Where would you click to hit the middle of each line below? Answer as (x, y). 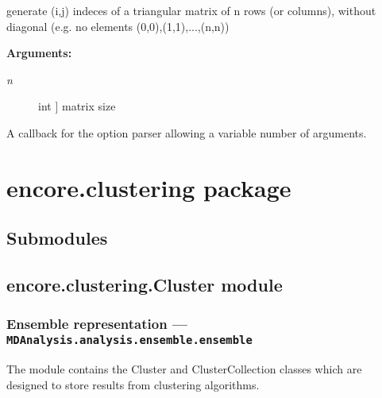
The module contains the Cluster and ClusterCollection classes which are (184, 369)
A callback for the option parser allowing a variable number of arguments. (187, 132)
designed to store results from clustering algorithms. (133, 384)
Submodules (57, 238)
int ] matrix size (77, 106)
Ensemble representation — (97, 324)
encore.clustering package (149, 187)
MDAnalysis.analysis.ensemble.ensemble (129, 340)
